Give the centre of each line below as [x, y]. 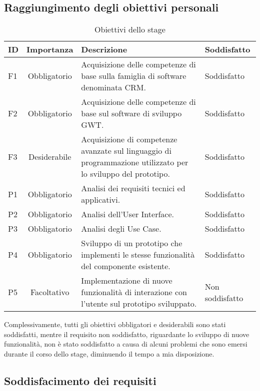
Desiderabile [50, 156]
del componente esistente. [126, 266]
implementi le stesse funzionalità [138, 255]
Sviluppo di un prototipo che [132, 243]
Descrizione [104, 49]
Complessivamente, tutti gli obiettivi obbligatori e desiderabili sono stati [115, 324]
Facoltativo [50, 292]
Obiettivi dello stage [130, 29]
